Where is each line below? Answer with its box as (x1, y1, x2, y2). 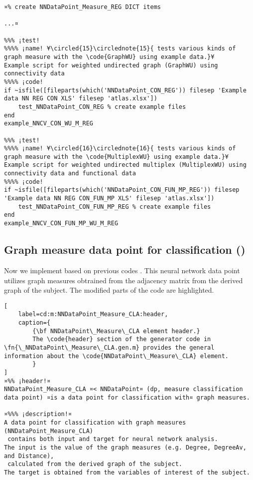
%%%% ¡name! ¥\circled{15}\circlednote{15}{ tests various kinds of (4, 45, 236, 52)
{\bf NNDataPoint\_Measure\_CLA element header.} (32, 327, 200, 335)
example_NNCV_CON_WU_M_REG (4, 120, 93, 127)
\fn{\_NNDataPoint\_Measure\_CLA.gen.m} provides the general (4, 344, 215, 351)
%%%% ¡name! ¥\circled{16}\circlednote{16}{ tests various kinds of (4, 145, 236, 152)
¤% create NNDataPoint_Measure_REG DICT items (4, 3, 161, 10)
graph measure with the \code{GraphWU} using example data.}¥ (4, 53, 215, 60)
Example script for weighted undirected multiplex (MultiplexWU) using (4, 161, 247, 169)
